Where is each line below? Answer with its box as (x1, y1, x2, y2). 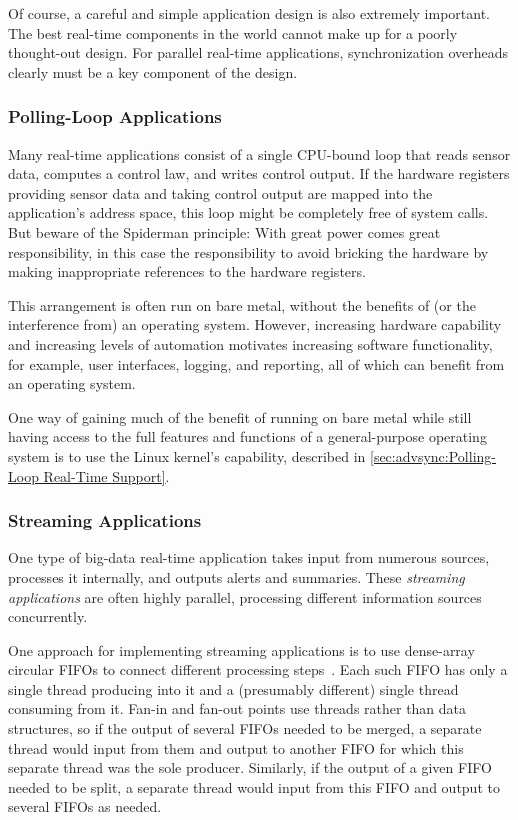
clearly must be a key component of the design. (8, 61, 298, 82)
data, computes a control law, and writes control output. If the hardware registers (8, 163, 510, 184)
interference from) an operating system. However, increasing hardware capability (8, 314, 502, 335)
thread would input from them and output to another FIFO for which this (8, 737, 464, 758)
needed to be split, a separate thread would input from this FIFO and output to (8, 776, 500, 797)
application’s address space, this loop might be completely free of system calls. (8, 202, 489, 223)
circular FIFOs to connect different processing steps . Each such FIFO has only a (8, 659, 508, 680)
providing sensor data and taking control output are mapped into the (8, 182, 433, 203)
